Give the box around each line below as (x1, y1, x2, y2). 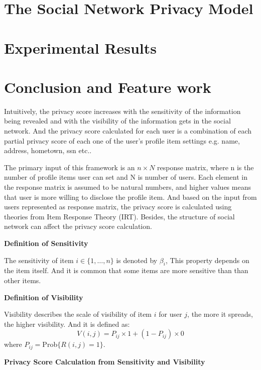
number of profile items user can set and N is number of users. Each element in (4, 172, 247, 182)
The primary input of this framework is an (4, 162, 135, 172)
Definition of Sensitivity (4, 238, 88, 248)
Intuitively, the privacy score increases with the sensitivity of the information (4, 105, 241, 116)
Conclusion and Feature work (4, 76, 211, 97)
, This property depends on (165, 255, 249, 265)
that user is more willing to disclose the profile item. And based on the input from (4, 191, 257, 202)
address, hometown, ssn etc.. (4, 145, 92, 156)
